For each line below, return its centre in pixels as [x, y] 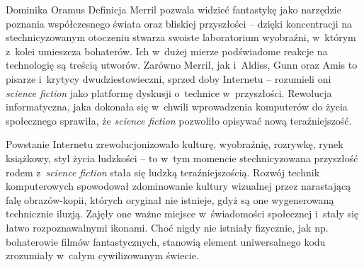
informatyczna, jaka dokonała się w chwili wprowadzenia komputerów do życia [177, 107]
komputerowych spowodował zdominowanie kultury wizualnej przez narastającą [178, 186]
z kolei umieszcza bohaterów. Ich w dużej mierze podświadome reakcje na [167, 51]
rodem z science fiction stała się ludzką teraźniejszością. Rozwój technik [163, 172]
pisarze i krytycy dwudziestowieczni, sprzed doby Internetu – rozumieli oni [169, 78]
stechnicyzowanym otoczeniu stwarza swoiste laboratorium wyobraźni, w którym [181, 37]
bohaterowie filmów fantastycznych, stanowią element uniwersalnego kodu [166, 241]
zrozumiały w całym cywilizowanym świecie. [102, 255]
